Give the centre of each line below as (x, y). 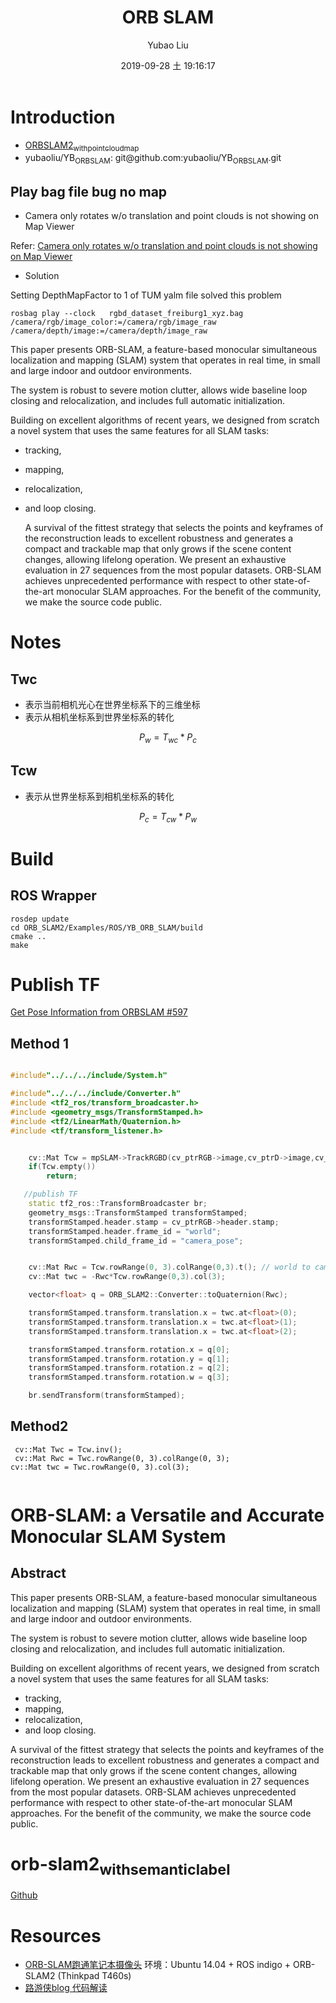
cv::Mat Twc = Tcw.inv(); (68, 1449)
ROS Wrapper (53, 896)
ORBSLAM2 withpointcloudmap (82, 146)
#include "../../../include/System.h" (89, 1076)
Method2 (39, 1426)
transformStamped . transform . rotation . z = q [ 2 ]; (129, 1368)
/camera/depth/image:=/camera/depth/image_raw (109, 331)
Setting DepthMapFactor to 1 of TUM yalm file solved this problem (146, 295)
